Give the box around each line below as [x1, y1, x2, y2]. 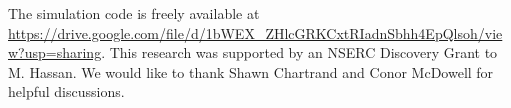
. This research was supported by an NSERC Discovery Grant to [101, 42, 498, 63]
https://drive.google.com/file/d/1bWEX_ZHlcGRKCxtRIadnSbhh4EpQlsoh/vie [8, 22, 503, 43]
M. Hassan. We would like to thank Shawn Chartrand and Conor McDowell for [8, 61, 494, 82]
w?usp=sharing [8, 42, 102, 63]
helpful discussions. [8, 81, 125, 102]
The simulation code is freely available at [8, 3, 260, 23]
